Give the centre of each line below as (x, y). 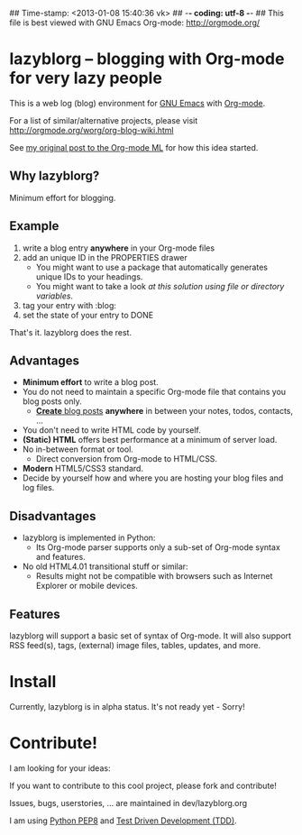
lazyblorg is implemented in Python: (89, 538)
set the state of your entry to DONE (88, 315)
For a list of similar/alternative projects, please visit (104, 120)
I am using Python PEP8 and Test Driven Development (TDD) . (123, 821)
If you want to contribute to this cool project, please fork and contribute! (143, 785)
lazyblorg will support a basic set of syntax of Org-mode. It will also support (150, 636)
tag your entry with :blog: (69, 305)
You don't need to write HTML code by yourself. (111, 430)
